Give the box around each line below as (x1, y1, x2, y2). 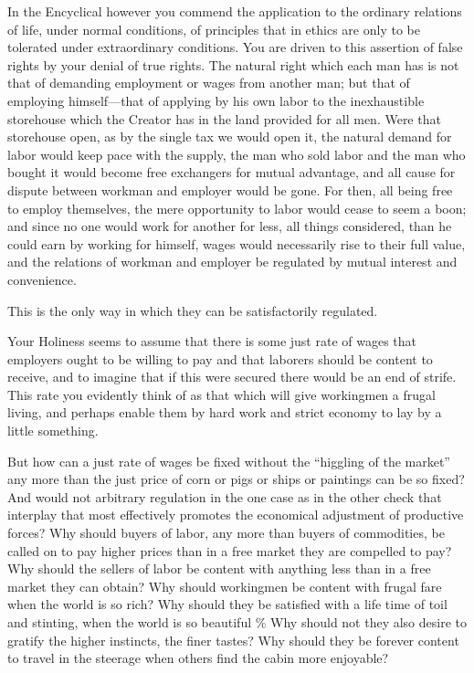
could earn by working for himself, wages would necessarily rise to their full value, (7, 234, 466, 253)
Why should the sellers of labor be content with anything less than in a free (7, 559, 431, 578)
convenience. (7, 269, 77, 289)
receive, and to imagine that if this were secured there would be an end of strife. (7, 367, 457, 386)
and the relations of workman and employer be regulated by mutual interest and (7, 252, 458, 271)
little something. (7, 421, 99, 440)
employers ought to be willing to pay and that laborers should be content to (7, 349, 433, 368)
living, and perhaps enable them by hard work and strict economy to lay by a (7, 403, 442, 422)
